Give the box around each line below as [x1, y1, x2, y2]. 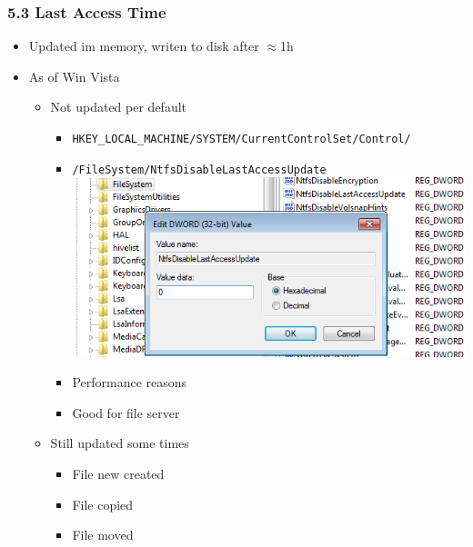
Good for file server [72, 403, 180, 422]
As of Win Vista [28, 66, 120, 85]
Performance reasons [72, 373, 187, 392]
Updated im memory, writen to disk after [28, 36, 259, 55]
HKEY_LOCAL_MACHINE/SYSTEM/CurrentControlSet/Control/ [72, 133, 411, 145]
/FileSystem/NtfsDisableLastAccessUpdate [72, 163, 327, 176]
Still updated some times [50, 433, 189, 453]
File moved [72, 525, 134, 544]
